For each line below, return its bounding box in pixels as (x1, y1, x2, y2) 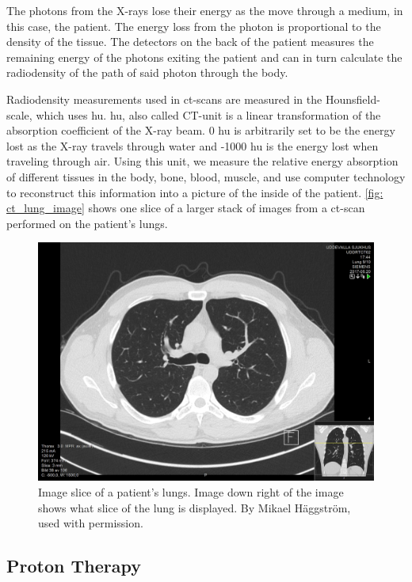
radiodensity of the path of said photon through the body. (6, 64, 288, 81)
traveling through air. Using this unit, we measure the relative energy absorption (6, 153, 399, 169)
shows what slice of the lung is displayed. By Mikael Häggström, (38, 499, 351, 515)
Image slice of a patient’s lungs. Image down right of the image (38, 483, 344, 500)
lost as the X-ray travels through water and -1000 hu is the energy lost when (6, 137, 379, 154)
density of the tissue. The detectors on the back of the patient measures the (6, 33, 374, 50)
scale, (6, 106, 32, 123)
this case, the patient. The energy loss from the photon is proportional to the (6, 17, 381, 34)
